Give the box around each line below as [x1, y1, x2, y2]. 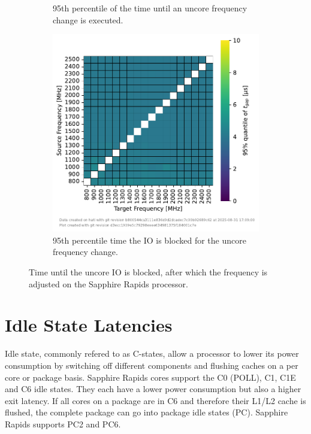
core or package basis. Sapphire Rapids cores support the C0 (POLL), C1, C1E [5, 371, 296, 383]
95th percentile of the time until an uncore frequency [53, 2, 247, 14]
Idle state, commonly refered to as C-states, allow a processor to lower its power [5, 347, 299, 360]
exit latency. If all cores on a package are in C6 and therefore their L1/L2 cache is [5, 394, 306, 406]
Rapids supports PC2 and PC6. [5, 417, 121, 430]
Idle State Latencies [5, 312, 173, 337]
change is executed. [53, 13, 123, 26]
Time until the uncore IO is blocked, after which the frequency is [29, 266, 268, 278]
